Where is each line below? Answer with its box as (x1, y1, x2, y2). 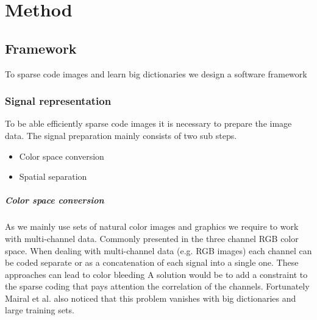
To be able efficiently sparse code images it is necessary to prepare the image (5, 117, 292, 130)
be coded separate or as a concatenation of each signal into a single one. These (5, 256, 299, 269)
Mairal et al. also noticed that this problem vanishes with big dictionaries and (5, 291, 296, 304)
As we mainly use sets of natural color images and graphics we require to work (5, 220, 299, 233)
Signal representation (5, 93, 112, 108)
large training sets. (5, 304, 74, 316)
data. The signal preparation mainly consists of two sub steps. (5, 129, 237, 141)
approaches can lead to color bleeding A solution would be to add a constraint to (5, 268, 308, 280)
